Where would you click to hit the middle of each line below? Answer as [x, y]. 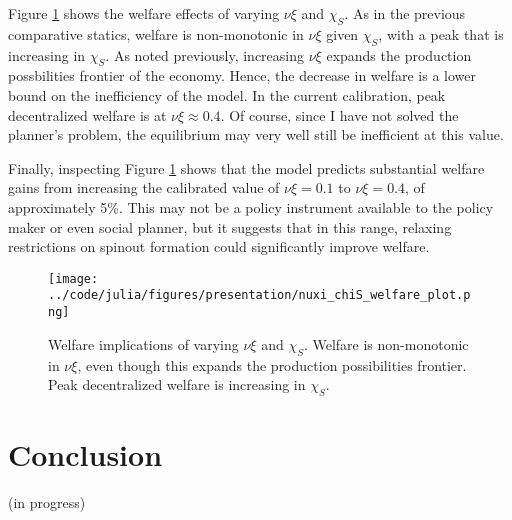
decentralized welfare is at [87, 114]
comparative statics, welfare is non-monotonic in [156, 33]
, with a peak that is [441, 33]
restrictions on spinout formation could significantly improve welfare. [219, 246]
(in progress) [47, 502]
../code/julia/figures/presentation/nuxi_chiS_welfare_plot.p [259, 295]
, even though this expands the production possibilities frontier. [272, 364]
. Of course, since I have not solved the [339, 114]
